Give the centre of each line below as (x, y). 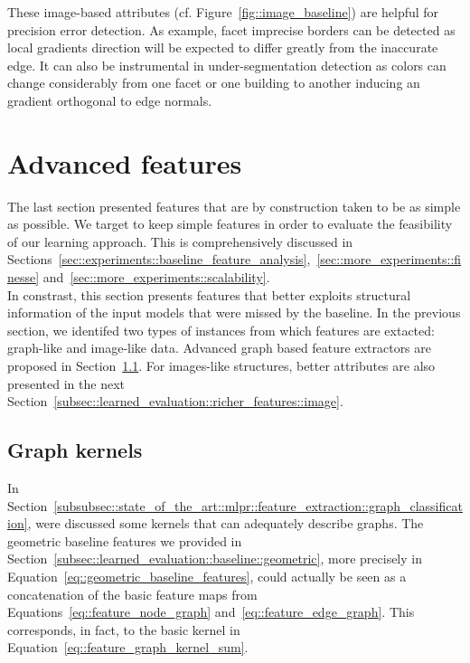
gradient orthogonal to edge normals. (110, 100)
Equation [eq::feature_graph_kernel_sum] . (128, 647)
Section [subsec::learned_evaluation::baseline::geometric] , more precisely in (215, 559)
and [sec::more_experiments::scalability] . (156, 277)
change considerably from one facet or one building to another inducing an (214, 83)
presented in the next (66, 383)
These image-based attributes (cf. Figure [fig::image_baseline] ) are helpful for (223, 12)
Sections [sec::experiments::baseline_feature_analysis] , (159, 259)
